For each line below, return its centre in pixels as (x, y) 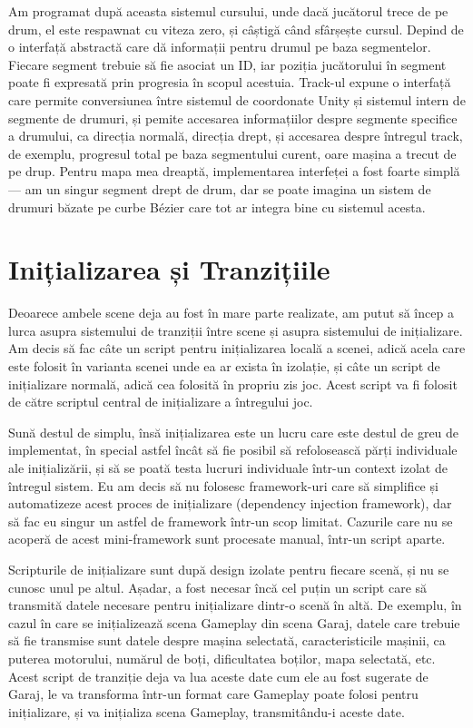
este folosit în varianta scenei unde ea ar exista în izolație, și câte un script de (224, 366)
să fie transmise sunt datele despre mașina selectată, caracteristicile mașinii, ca (227, 640)
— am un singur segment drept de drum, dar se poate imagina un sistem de (220, 188)
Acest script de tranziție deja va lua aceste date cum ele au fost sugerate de (218, 676)
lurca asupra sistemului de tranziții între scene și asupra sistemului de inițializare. (236, 330)
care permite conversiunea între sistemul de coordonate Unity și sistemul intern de (237, 99)
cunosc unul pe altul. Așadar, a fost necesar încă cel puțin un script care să (218, 587)
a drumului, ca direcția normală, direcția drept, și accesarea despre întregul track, (236, 136)
